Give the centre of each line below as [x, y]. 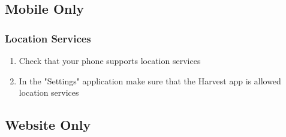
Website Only [48, 125]
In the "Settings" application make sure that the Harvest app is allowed [150, 80]
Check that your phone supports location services [110, 60]
